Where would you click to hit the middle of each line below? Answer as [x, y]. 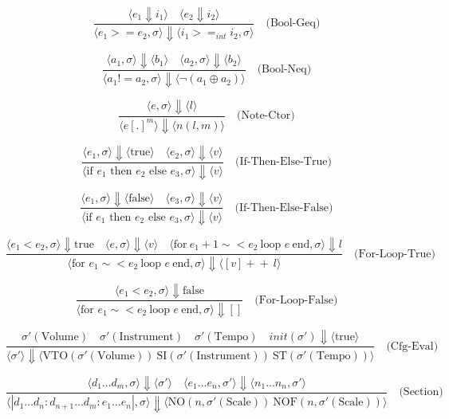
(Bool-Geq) [293, 23]
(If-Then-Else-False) [284, 208]
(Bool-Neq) [284, 70]
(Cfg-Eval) [412, 346]
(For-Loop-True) [395, 254]
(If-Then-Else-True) [284, 162]
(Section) [421, 392]
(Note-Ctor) [266, 116]
